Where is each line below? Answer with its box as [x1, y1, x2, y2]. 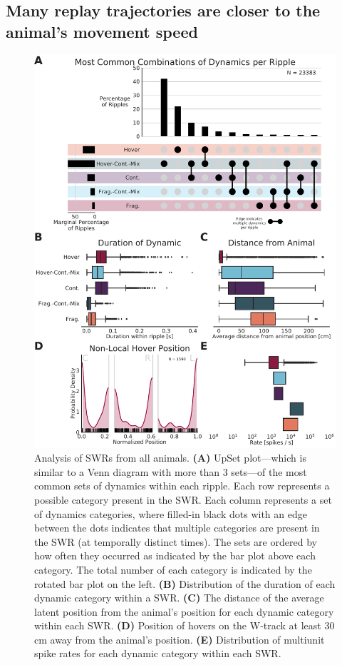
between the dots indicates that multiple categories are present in [34, 520, 320, 535]
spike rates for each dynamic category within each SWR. [34, 646, 281, 661]
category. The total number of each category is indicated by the [34, 562, 312, 577]
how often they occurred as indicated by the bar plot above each [34, 548, 316, 563]
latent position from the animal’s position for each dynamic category [34, 604, 334, 619]
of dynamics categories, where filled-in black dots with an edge [34, 506, 307, 521]
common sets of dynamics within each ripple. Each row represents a [34, 478, 330, 493]
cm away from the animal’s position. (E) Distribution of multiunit [34, 631, 325, 646]
